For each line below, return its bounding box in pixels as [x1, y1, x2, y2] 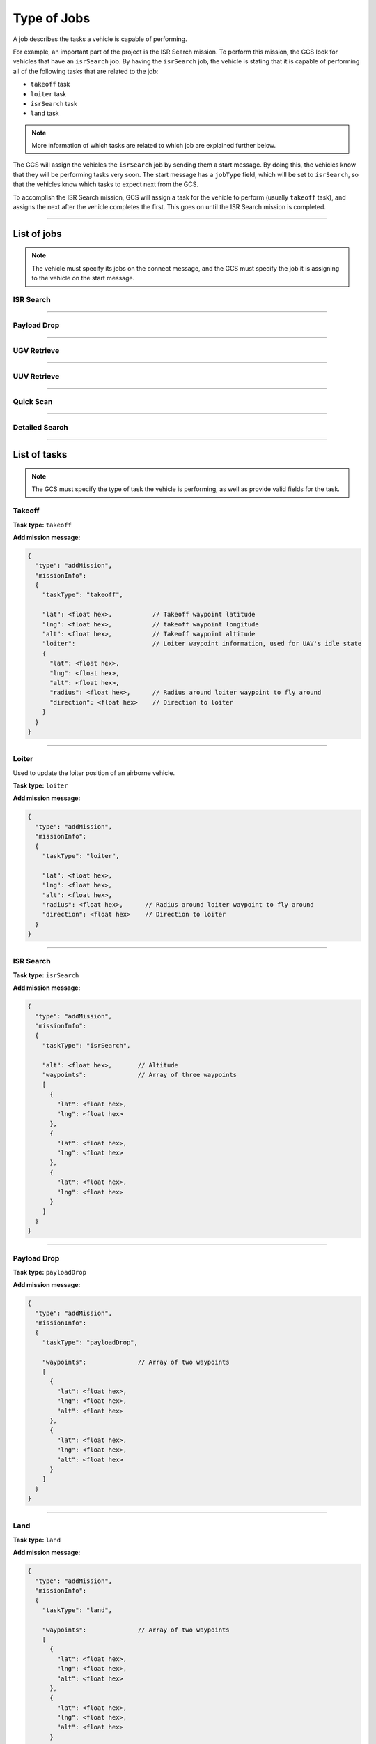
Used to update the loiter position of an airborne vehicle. [13, 768, 175, 777]
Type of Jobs [13, 10, 91, 26]
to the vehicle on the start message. [31, 274, 135, 283]
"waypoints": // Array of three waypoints [42, 1071, 237, 1078]
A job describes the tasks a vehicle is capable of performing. [13, 35, 187, 43]
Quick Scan [13, 397, 53, 407]
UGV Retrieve [13, 346, 60, 356]
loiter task [30, 89, 67, 98]
